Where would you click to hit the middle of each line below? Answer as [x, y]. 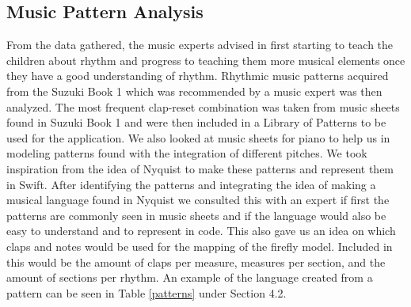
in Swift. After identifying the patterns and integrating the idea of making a [191, 184]
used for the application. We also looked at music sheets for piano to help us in [198, 137]
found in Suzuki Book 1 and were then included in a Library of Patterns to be [196, 122]
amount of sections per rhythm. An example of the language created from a [190, 277]
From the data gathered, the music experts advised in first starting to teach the [200, 45]
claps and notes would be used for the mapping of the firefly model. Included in [200, 246]
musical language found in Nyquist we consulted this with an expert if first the [198, 200]
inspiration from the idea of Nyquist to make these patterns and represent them [200, 168]
